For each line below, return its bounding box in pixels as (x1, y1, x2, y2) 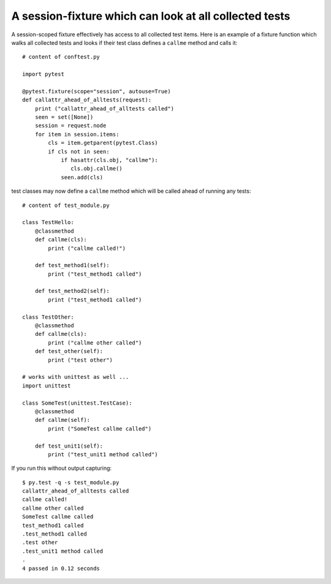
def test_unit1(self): (34, 442, 104, 450)
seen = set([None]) (34, 114, 94, 121)
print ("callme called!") (48, 244, 126, 252)
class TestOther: (22, 313, 74, 321)
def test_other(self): (34, 348, 104, 355)
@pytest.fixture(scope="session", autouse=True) (22, 88, 171, 95)
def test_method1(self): (34, 262, 110, 269)
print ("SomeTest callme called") (48, 425, 152, 432)
